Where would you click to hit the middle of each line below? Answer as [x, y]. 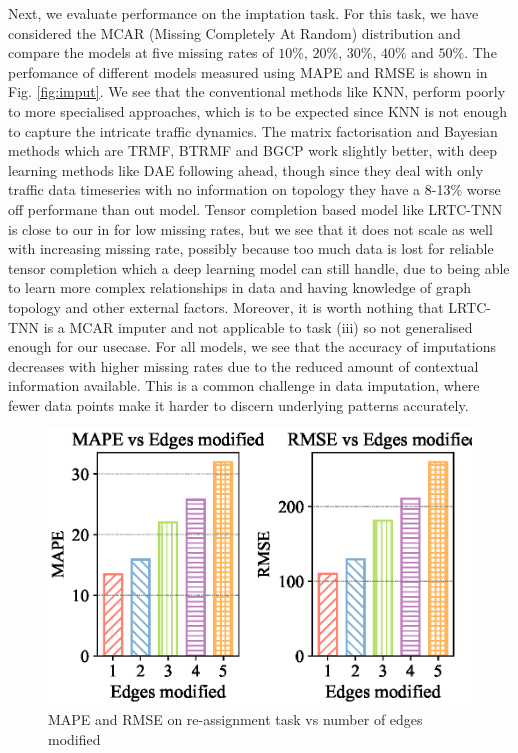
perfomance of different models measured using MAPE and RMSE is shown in [248, 71]
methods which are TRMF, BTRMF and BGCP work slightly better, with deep [253, 150]
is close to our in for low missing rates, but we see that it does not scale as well [250, 228]
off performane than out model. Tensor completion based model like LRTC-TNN [255, 208]
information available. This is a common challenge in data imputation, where [244, 385]
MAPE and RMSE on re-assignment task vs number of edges [235, 718]
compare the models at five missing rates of [141, 52]
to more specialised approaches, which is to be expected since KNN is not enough [258, 110]
